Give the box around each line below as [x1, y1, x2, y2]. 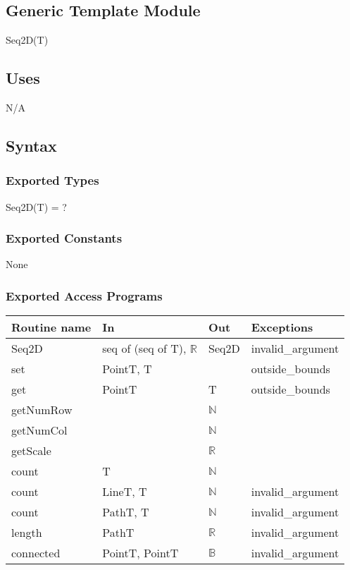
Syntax [6, 134, 57, 156]
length [11, 524, 42, 541]
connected [11, 545, 61, 562]
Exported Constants [6, 229, 123, 247]
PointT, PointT [102, 545, 179, 562]
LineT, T [102, 483, 147, 500]
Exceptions [251, 319, 313, 336]
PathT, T [102, 504, 149, 521]
